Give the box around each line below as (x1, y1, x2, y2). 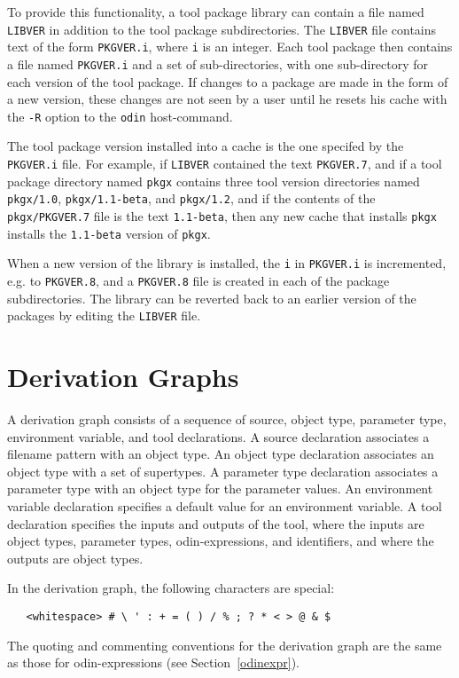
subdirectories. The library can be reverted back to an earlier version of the (7, 288, 416, 307)
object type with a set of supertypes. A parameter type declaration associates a (7, 461, 439, 480)
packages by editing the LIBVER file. (7, 306, 201, 325)
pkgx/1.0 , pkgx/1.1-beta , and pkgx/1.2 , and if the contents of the (7, 189, 376, 208)
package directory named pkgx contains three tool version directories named (7, 171, 420, 190)
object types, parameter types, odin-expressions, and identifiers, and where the (7, 532, 434, 550)
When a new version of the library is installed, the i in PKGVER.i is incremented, (7, 254, 447, 272)
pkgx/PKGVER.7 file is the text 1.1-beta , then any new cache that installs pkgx (7, 206, 437, 225)
